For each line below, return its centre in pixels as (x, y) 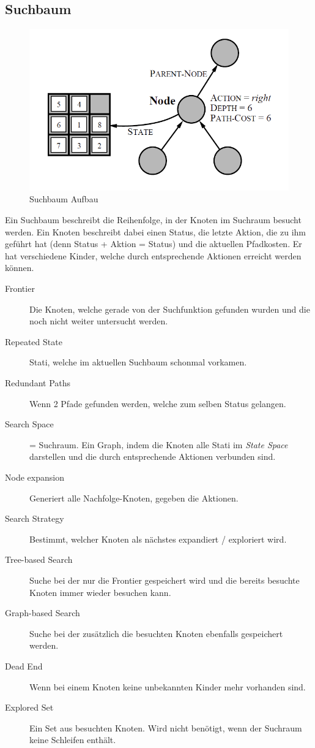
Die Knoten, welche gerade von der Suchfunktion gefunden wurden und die (170, 309)
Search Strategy (35, 518)
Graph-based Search (43, 613)
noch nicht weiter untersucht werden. (99, 321)
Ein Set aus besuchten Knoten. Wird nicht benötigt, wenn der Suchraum (166, 727)
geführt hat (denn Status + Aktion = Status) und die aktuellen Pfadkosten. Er (154, 244)
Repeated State (34, 341)
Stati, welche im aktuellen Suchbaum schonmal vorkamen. (138, 362)
